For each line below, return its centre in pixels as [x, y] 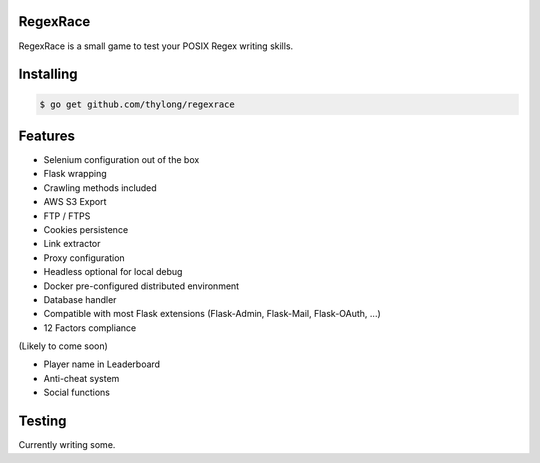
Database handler [80, 299]
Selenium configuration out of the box [121, 160]
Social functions [76, 392]
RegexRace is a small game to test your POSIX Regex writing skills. [156, 46]
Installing [48, 74]
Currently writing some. [67, 445]
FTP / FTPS [67, 216]
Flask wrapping [75, 174]
